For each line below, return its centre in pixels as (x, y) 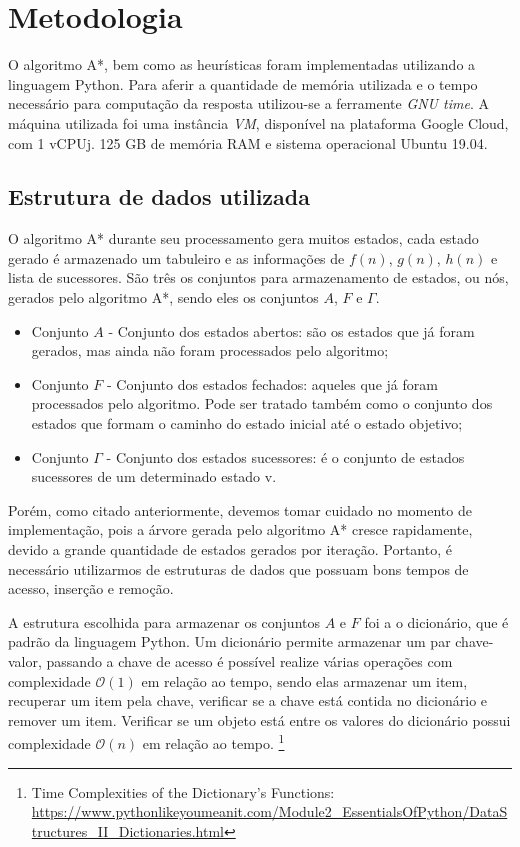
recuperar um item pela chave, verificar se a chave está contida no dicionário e (248, 700)
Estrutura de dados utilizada (159, 196)
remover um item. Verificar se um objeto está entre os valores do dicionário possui (259, 719)
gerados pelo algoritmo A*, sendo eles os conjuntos (163, 297)
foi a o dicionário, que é (436, 621)
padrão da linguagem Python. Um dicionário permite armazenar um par (229, 641)
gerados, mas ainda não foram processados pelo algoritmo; (210, 350)
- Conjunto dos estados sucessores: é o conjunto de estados (285, 456)
